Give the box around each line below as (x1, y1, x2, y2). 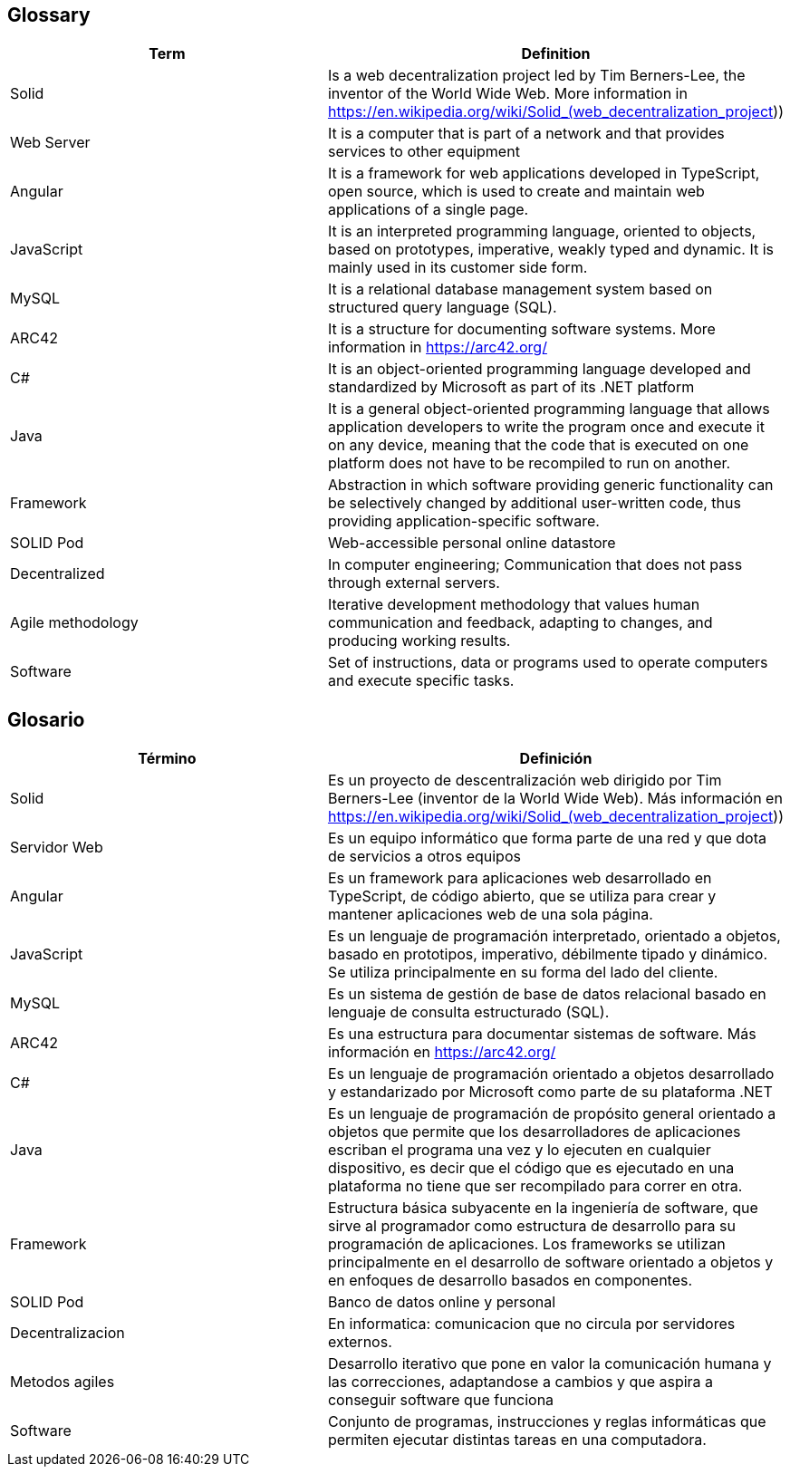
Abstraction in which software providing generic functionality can (327, 476, 774, 495)
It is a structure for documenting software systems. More (327, 320, 716, 339)
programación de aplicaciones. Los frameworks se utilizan (327, 1235, 726, 1254)
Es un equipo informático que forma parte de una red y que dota (327, 829, 766, 848)
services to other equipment (327, 142, 520, 161)
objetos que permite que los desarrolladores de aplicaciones (327, 1122, 741, 1142)
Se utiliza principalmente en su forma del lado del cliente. (327, 963, 718, 982)
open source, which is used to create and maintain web (327, 182, 705, 201)
